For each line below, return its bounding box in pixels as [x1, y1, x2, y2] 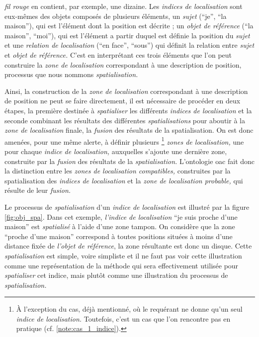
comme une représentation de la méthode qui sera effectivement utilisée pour [4, 260, 239, 270]
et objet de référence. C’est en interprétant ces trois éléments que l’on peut [4, 49, 232, 60]
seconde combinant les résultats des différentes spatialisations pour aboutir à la [4, 115, 245, 125]
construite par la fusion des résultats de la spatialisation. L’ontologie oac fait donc [4, 156, 255, 166]
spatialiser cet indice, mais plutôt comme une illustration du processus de [4, 270, 228, 280]
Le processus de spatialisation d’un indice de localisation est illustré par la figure [4, 201, 250, 212]
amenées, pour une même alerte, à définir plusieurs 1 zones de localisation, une [4, 135, 244, 147]
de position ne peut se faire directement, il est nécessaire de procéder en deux [4, 95, 241, 106]
